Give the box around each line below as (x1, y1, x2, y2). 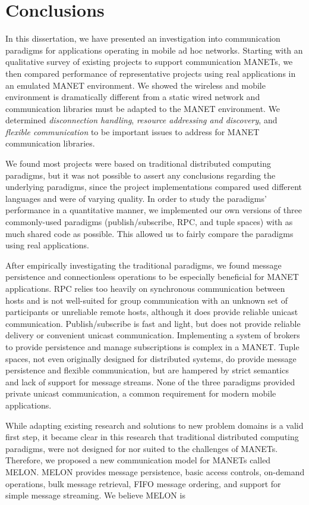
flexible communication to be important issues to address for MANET (5, 125, 260, 138)
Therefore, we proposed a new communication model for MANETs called (5, 454, 271, 466)
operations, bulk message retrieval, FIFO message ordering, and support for (5, 477, 281, 490)
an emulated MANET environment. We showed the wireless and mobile (5, 79, 266, 91)
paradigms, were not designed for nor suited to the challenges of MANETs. (5, 442, 278, 454)
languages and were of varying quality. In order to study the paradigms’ (5, 192, 267, 204)
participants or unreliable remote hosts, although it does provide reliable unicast (5, 306, 298, 318)
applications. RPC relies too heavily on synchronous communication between (5, 282, 285, 294)
